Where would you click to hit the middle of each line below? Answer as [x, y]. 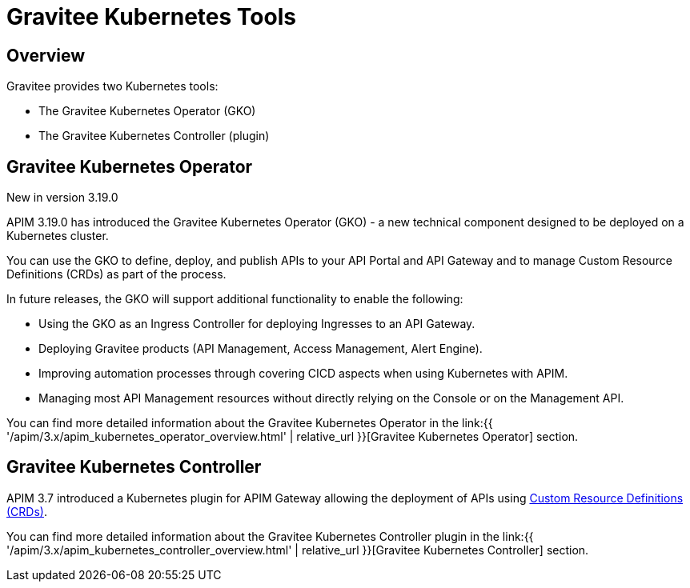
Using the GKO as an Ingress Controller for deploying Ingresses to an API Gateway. [257, 324]
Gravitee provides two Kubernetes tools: [112, 86]
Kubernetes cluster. [58, 236]
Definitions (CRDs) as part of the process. [116, 274]
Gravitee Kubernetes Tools [151, 17]
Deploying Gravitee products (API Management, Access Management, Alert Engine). [261, 349]
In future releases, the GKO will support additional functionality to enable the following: [235, 299]
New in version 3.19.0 [62, 198]
